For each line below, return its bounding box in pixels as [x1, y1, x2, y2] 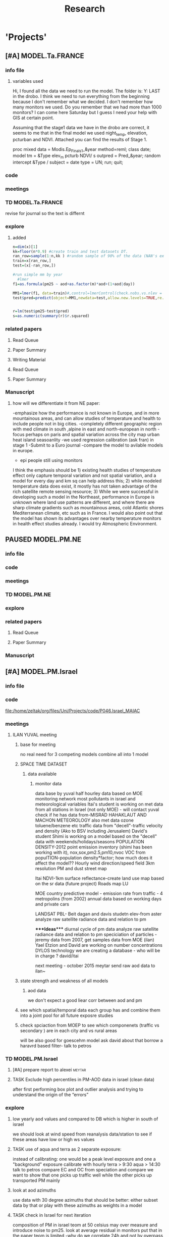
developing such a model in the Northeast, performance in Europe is [12, 494, 155, 500]
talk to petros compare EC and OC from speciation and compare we [12, 1166, 154, 1172]
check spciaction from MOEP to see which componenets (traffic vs [20, 1022, 160, 1028]
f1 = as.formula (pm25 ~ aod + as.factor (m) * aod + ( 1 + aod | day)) [12, 281, 135, 287]
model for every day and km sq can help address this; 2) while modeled [12, 477, 162, 483]
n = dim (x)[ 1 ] [12, 244, 38, 249]
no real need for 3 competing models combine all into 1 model [20, 751, 149, 757]
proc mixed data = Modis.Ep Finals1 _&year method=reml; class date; [12, 146, 151, 153]
